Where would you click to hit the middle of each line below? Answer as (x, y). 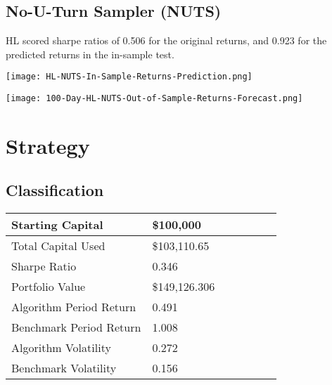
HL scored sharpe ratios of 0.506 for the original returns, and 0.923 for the (166, 40)
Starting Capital (57, 225)
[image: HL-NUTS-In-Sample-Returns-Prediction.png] (129, 77)
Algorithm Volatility (61, 348)
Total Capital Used (58, 246)
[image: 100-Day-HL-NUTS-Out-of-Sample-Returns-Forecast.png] (154, 99)
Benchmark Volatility (64, 368)
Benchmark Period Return (76, 327)
